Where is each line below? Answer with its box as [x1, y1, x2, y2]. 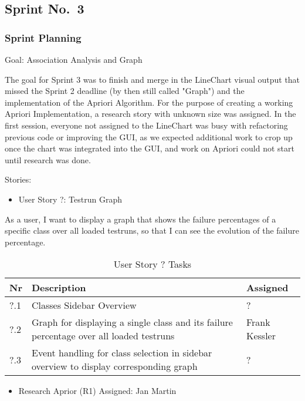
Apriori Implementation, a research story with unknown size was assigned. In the [5, 107, 296, 120]
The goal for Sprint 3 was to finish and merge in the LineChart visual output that [5, 73, 300, 85]
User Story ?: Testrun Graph [18, 193, 123, 205]
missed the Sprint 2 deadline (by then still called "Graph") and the [5, 85, 245, 97]
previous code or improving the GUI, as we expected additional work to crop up [5, 130, 293, 143]
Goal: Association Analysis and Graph [5, 53, 143, 65]
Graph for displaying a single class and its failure [31, 315, 233, 329]
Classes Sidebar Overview [31, 298, 137, 312]
